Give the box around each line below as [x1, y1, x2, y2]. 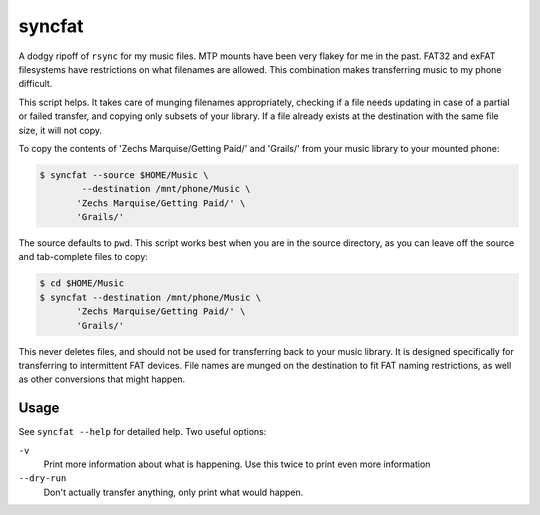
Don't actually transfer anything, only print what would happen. [43, 486, 304, 498]
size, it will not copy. [18, 124, 103, 136]
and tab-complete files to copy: [18, 251, 149, 263]
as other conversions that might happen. [18, 373, 186, 385]
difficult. [18, 78, 53, 90]
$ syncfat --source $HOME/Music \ [39, 169, 209, 180]
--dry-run [18, 473, 67, 484]
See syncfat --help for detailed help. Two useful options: [18, 426, 267, 438]
